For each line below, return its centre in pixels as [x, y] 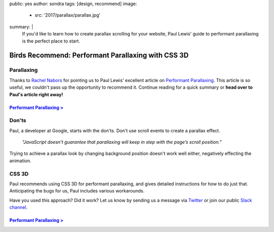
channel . [19, 207]
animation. [20, 161]
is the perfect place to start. [51, 41]
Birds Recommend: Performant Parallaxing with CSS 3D [99, 55]
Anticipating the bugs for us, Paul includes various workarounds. [77, 191]
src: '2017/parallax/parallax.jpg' [68, 15]
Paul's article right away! [36, 94]
